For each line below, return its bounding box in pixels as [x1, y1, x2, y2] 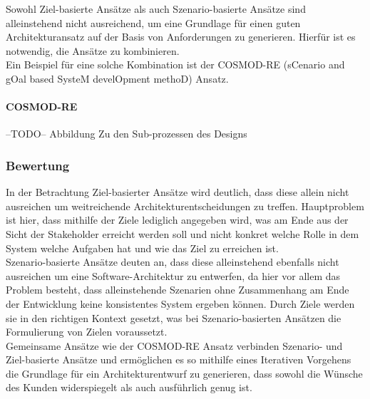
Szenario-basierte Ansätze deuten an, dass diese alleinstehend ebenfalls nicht [6, 254, 339, 269]
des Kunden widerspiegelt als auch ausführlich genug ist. [6, 380, 252, 395]
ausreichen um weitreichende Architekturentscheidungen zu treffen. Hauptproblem [6, 198, 364, 213]
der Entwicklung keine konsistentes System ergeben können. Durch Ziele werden [6, 296, 355, 311]
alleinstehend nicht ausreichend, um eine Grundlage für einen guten [6, 15, 301, 30]
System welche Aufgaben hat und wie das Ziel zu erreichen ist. [6, 240, 279, 255]
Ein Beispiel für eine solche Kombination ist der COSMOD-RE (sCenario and [6, 57, 345, 72]
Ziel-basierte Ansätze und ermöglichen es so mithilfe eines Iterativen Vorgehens [6, 352, 351, 367]
